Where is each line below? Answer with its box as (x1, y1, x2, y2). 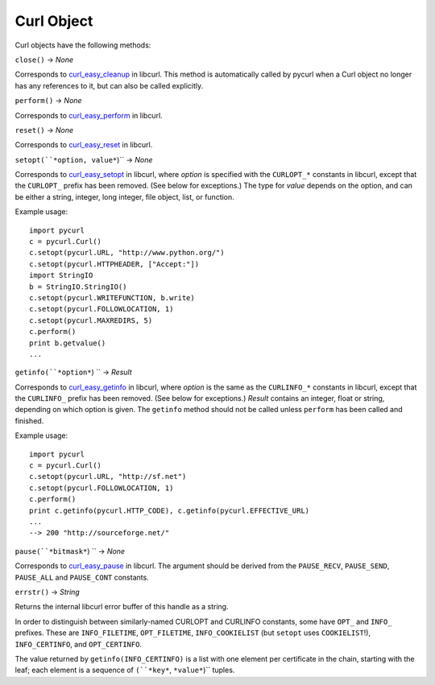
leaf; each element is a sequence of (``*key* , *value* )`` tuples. (14, 665, 235, 675)
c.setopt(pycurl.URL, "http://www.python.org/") (29, 248, 225, 258)
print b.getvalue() (29, 338, 106, 348)
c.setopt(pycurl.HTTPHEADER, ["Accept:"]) (29, 259, 200, 269)
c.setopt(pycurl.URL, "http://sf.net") (29, 472, 187, 481)
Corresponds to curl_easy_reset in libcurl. (14, 140, 153, 150)
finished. (14, 415, 44, 426)
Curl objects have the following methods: (14, 40, 151, 50)
